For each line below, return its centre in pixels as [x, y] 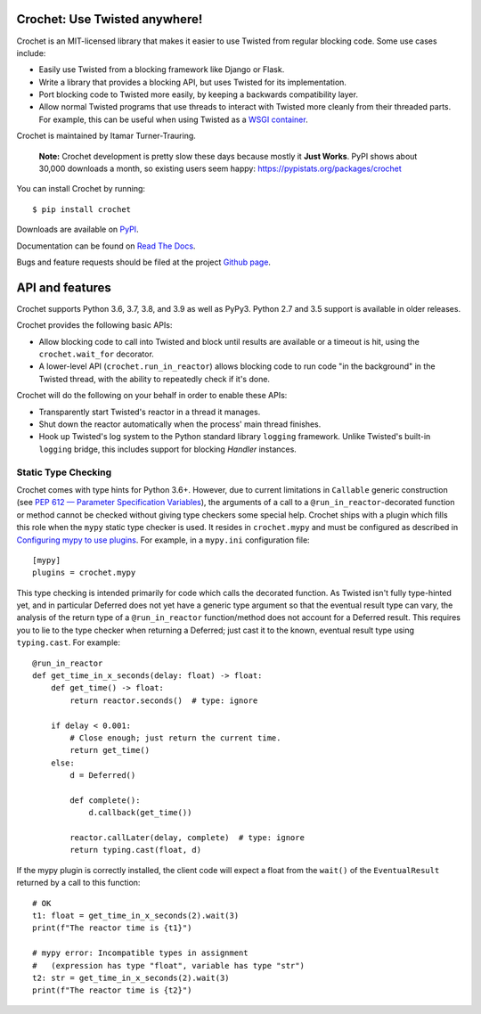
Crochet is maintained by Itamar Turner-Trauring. [106, 136]
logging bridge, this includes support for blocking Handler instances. [168, 449]
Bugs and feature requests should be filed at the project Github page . [144, 262]
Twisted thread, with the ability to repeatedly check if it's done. [155, 379]
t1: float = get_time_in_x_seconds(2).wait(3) [136, 916]
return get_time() [110, 750]
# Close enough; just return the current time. [175, 738]
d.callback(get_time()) [140, 813]
